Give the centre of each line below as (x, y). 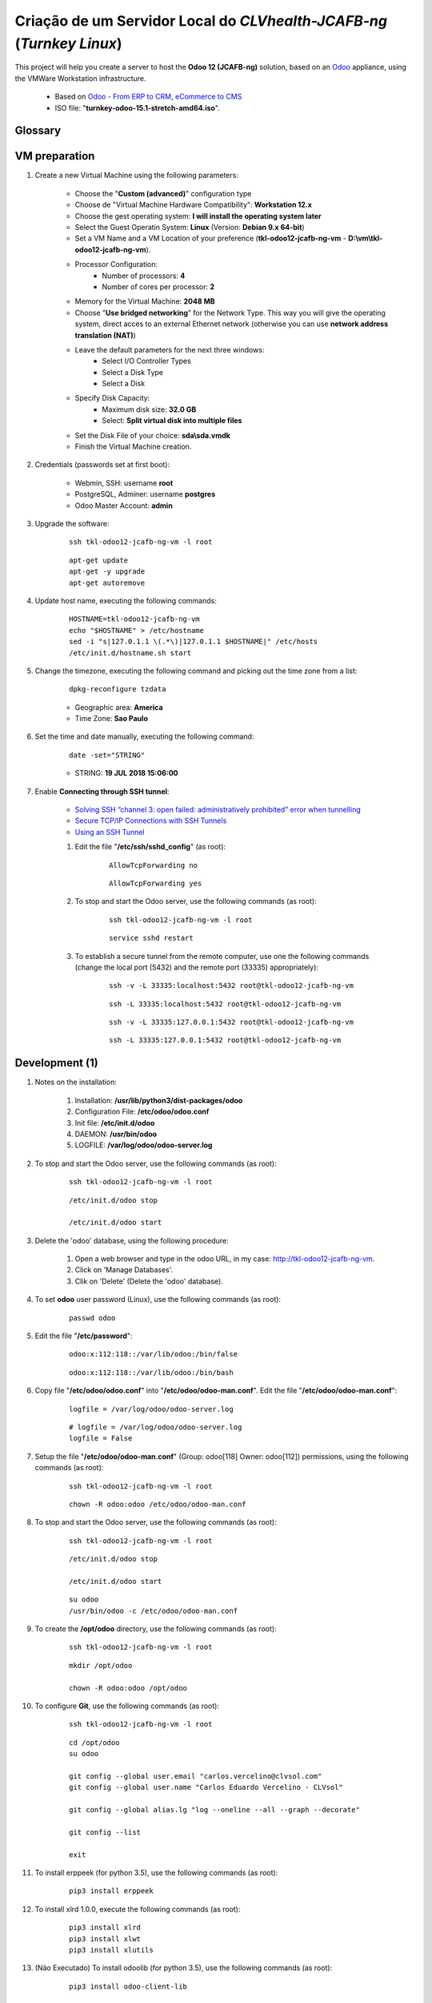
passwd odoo (92, 1318)
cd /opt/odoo (94, 1742)
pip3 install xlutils (111, 1950)
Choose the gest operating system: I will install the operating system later (198, 216)
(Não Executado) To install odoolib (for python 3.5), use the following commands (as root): (184, 1968)
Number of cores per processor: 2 (158, 286)
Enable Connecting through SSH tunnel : (102, 791)
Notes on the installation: (76, 1082)
